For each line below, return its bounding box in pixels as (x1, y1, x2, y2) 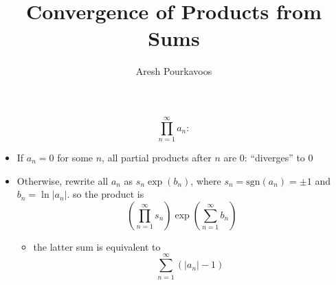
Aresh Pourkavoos (135, 64, 212, 78)
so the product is (73, 187, 144, 201)
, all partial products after (102, 150, 212, 165)
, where (190, 173, 221, 187)
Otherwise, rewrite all (16, 173, 109, 187)
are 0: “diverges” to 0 (223, 150, 313, 165)
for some (57, 150, 93, 165)
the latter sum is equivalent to (33, 239, 161, 253)
